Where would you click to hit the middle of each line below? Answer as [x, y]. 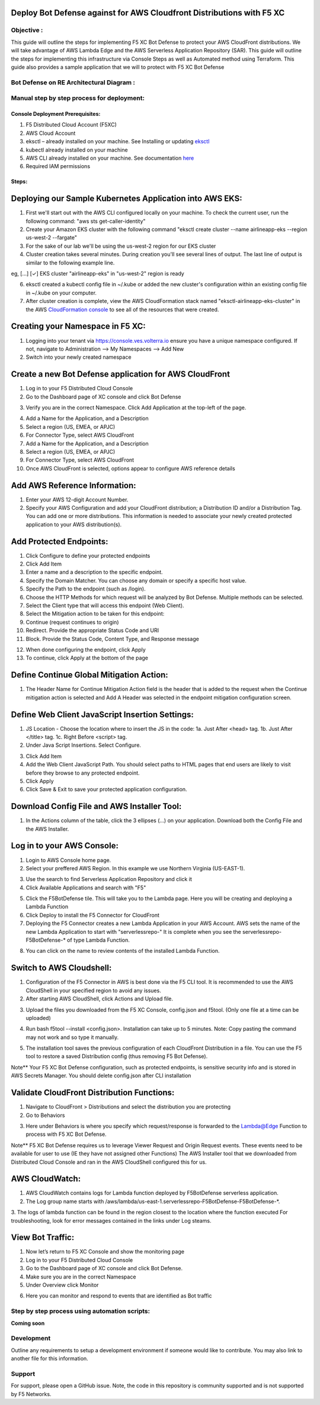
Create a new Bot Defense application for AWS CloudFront [121, 374]
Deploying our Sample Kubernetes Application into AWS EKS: [127, 199]
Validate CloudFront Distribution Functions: [93, 1093]
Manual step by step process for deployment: [78, 98]
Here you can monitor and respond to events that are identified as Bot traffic [119, 1296]
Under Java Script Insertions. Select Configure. [84, 745]
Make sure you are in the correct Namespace [81, 1277]
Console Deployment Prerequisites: [56, 114]
